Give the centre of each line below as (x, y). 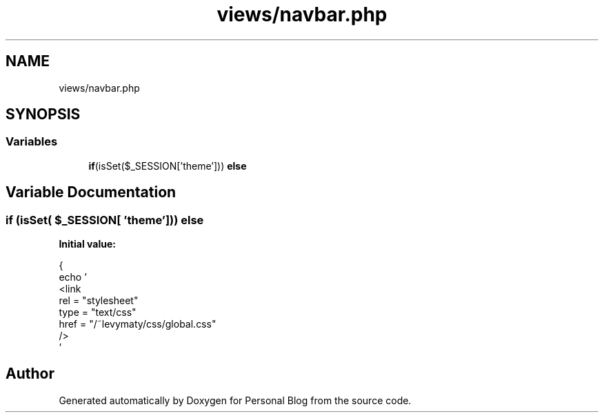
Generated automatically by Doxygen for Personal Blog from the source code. (235, 400)
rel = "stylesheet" (99, 301)
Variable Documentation (91, 192)
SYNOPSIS (43, 115)
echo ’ (73, 277)
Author (30, 374)
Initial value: (87, 244)
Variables (32, 142)
